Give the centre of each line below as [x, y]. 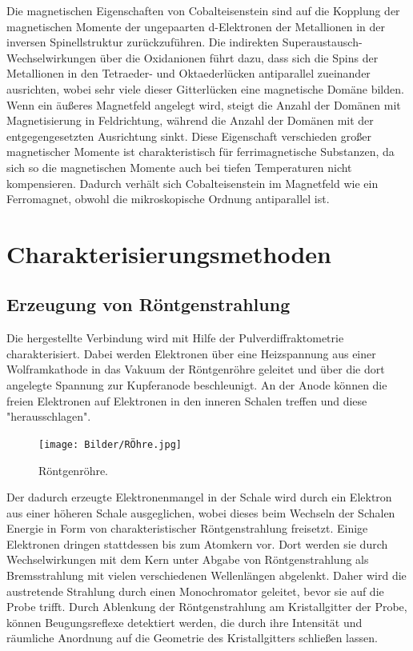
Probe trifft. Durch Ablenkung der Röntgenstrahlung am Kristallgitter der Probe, [207, 607]
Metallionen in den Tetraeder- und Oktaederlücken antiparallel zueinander [188, 73]
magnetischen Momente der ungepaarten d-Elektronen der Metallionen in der [196, 26]
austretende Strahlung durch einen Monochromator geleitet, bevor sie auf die [195, 591]
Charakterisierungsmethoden [169, 253]
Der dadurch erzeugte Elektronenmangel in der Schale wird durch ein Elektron [199, 497]
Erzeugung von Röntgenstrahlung [148, 304]
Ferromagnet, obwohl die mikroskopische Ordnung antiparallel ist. [168, 199]
